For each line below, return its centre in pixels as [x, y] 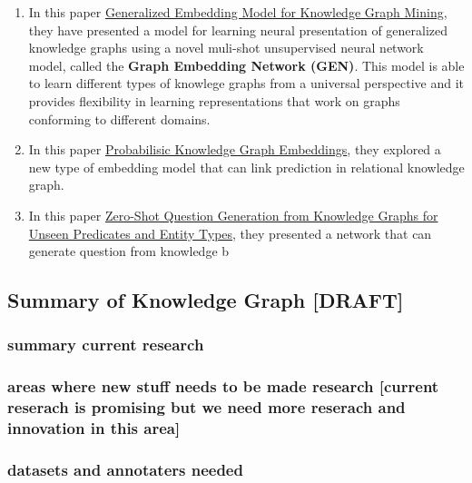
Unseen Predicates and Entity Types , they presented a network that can [230, 233]
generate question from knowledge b [129, 251]
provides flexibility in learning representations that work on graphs [214, 100]
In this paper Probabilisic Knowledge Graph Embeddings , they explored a [235, 149]
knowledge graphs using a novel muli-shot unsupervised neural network [226, 48]
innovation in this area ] [94, 428]
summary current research [106, 345]
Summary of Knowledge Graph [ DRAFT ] [206, 300]
